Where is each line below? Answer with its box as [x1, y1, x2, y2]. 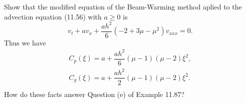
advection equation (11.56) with [4, 11, 102, 21]
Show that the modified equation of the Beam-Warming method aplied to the [4, 1, 242, 11]
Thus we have [4, 37, 46, 47]
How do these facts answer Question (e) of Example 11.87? [4, 88, 185, 99]
